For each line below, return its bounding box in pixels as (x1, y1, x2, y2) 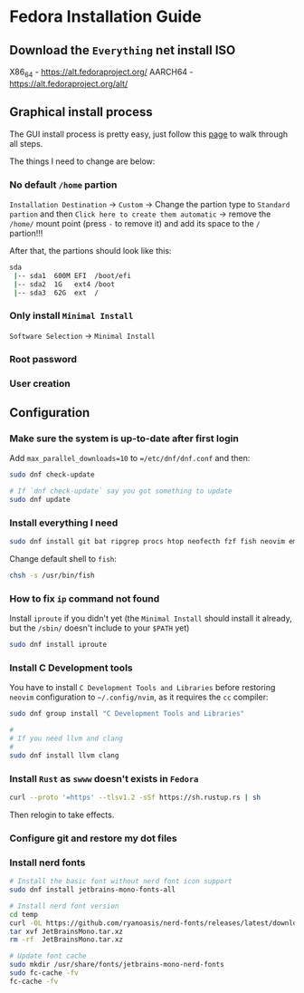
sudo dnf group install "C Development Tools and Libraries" (9, 709, 245, 718)
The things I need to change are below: (9, 156, 156, 167)
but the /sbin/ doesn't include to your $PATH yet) (9, 622, 190, 633)
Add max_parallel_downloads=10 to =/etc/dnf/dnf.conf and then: (9, 453, 251, 464)
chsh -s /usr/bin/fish (9, 571, 95, 581)
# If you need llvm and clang (9, 734, 124, 744)
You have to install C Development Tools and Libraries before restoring (9, 682, 276, 693)
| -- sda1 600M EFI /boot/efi (13, 271, 131, 280)
